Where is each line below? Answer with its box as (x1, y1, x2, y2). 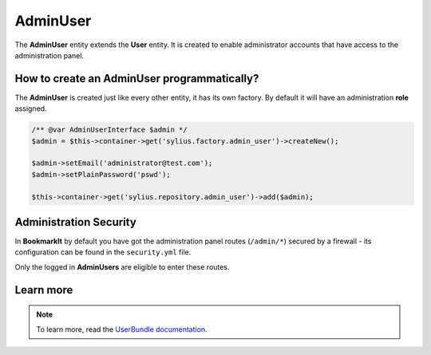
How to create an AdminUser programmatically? (14, 72, 259, 85)
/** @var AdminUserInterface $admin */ (31, 125, 188, 135)
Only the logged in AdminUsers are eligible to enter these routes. (14, 262, 230, 271)
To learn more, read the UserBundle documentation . (36, 324, 208, 334)
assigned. (14, 104, 47, 113)
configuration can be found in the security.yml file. (14, 247, 192, 257)
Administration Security (14, 215, 137, 229)
